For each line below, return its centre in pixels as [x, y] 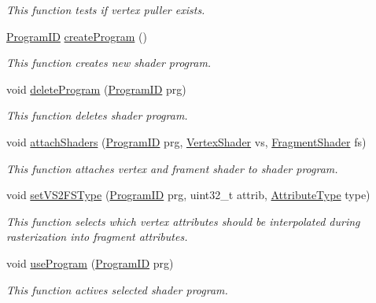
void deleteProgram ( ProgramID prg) [96, 89]
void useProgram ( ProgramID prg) [90, 262]
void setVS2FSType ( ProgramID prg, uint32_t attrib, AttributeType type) [188, 195]
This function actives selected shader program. [117, 289]
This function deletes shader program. [97, 115]
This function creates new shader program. [109, 63]
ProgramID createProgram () [77, 36]
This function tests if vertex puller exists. [106, 9]
